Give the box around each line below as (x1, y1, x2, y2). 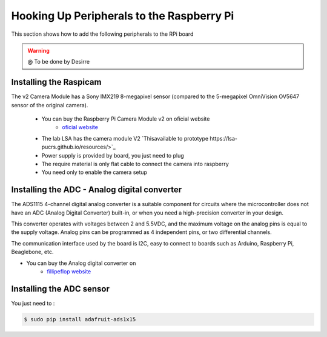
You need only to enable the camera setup (41, 168, 148, 176)
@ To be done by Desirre (27, 58, 90, 65)
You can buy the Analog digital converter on (26, 259, 136, 267)
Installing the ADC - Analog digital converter (11, 185, 182, 195)
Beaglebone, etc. (11, 249, 54, 256)
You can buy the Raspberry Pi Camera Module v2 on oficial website (41, 115, 210, 122)
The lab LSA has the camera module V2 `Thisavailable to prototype (41, 135, 209, 142)
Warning (27, 47, 50, 54)
